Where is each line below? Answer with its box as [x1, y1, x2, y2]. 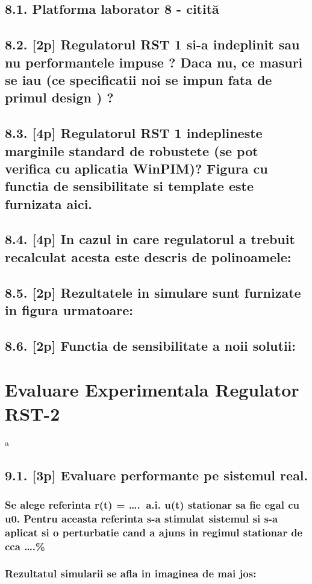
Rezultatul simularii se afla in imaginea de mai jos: [5, 566, 257, 581]
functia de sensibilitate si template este [5, 177, 254, 195]
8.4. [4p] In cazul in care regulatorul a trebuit [5, 230, 295, 248]
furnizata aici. [5, 194, 93, 213]
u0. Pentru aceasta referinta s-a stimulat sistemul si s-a [5, 510, 278, 526]
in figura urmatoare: [5, 301, 133, 319]
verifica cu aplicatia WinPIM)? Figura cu [5, 159, 268, 177]
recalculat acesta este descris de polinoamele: [5, 247, 292, 266]
